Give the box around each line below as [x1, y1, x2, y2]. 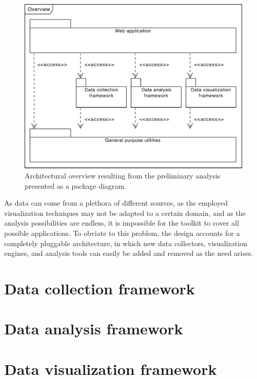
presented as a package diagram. [25, 180, 127, 191]
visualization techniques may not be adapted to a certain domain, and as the [4, 207, 246, 218]
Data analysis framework [4, 318, 183, 339]
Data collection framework [4, 278, 195, 299]
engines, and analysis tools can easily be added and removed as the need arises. [4, 248, 253, 258]
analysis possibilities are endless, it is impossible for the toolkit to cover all [4, 217, 239, 228]
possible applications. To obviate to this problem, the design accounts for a [4, 228, 240, 238]
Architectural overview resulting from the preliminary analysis [25, 170, 221, 181]
